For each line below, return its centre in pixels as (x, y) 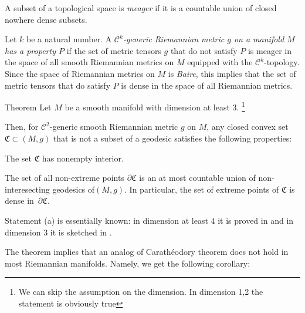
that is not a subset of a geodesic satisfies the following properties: (172, 138)
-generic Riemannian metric (174, 39)
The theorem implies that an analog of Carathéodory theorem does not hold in (147, 252)
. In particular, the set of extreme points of (202, 189)
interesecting (27, 189)
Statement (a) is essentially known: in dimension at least (106, 220)
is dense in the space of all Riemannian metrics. (207, 85)
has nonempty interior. (83, 158)
